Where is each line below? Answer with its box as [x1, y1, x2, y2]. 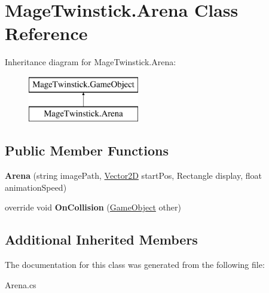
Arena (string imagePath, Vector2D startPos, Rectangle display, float [5, 169, 262, 182]
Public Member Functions [5, 141, 169, 160]
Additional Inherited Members [5, 230, 198, 249]
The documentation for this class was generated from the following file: [5, 258, 265, 271]
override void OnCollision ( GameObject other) [5, 201, 181, 213]
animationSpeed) [5, 181, 67, 193]
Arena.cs [5, 278, 36, 291]
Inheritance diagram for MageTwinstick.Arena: [5, 56, 176, 68]
